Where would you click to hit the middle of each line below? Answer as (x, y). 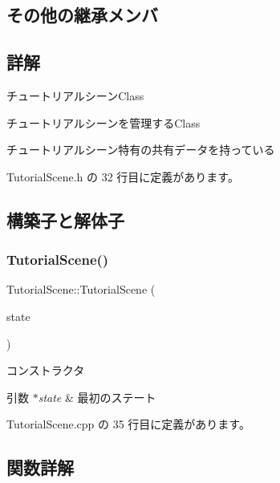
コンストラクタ (46, 370)
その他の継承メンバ (82, 15)
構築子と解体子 (65, 219)
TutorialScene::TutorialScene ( (81, 289)
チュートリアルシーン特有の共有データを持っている (141, 150)
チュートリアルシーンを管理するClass (103, 122)
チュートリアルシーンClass (75, 95)
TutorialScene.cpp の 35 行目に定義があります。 (128, 424)
